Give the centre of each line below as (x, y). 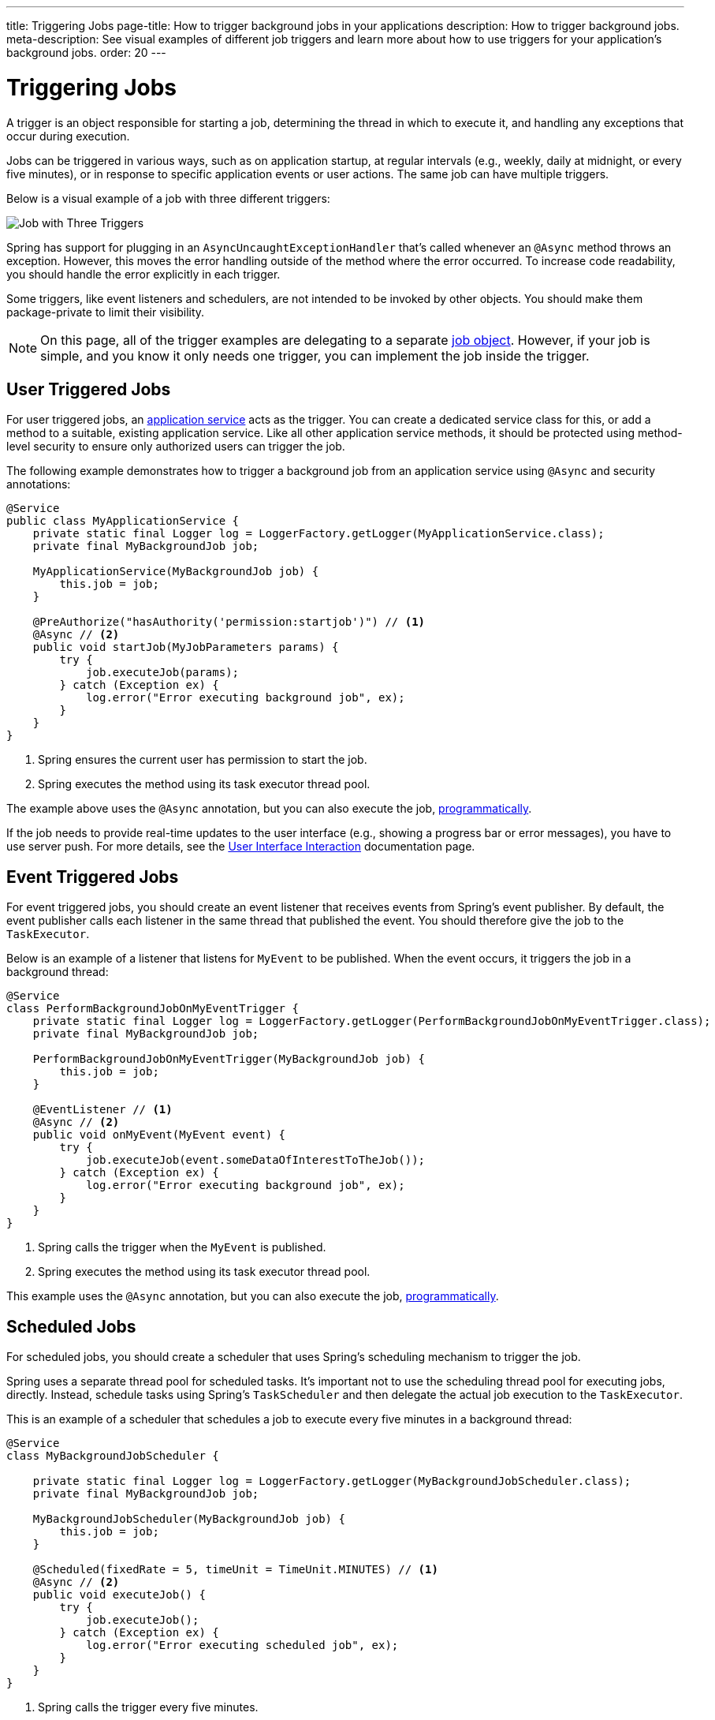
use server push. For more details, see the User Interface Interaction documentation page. (241, 847)
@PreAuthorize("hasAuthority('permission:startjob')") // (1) (229, 622)
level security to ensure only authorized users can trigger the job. (176, 447)
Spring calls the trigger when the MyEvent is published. (182, 1247)
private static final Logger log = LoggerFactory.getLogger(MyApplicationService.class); (318, 534)
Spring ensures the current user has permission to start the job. (203, 760)
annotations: (39, 484)
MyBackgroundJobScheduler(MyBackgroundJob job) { (189, 1519)
